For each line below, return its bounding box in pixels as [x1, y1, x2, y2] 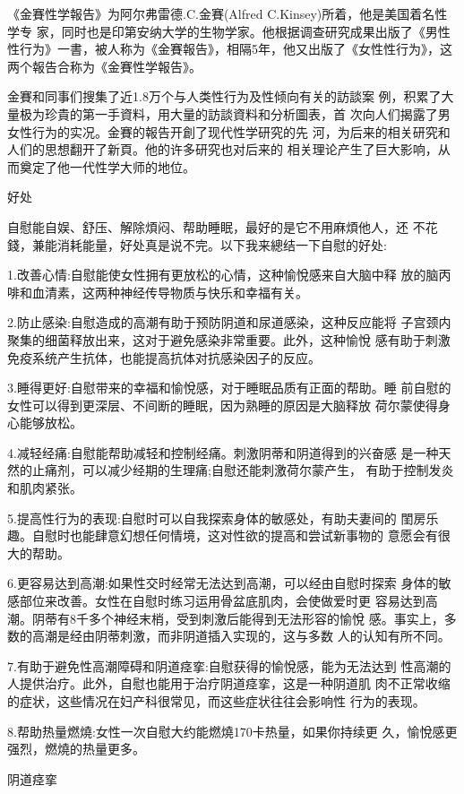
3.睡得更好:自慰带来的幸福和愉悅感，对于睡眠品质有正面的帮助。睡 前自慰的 [7, 378, 451, 397]
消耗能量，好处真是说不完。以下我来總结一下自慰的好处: [56, 235, 387, 254]
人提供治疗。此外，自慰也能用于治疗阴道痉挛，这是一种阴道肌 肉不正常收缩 [7, 674, 451, 693]
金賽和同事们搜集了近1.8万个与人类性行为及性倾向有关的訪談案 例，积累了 [7, 87, 442, 106]
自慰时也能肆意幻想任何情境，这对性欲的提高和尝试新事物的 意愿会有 [31, 526, 438, 545]
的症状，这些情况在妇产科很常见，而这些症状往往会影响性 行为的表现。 [7, 692, 425, 710]
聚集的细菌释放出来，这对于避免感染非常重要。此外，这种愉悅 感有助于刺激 [7, 330, 451, 349]
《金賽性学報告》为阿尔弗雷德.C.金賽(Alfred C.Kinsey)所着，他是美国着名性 [7, 4, 448, 22]
